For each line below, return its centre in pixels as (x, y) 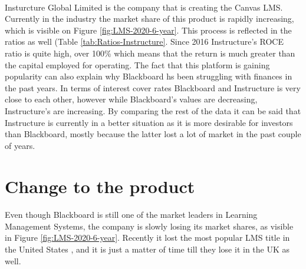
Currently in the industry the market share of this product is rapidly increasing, (149, 19)
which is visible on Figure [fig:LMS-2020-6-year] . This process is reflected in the (148, 30)
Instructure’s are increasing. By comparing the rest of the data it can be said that (153, 110)
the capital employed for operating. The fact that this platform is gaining (137, 64)
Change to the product (100, 186)
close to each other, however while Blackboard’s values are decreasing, (131, 99)
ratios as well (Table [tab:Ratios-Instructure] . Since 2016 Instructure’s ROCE (144, 41)
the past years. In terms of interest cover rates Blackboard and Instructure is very (153, 87)
